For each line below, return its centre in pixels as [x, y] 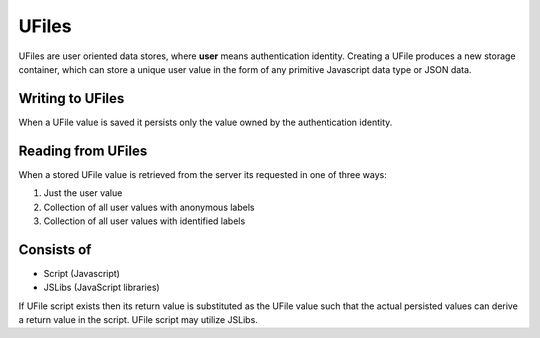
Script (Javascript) [81, 273]
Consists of [55, 249]
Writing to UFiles [71, 98]
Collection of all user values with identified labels [144, 221]
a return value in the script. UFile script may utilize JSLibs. [138, 319]
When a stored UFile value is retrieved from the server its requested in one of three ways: [202, 174]
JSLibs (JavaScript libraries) [101, 287]
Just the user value [83, 193]
